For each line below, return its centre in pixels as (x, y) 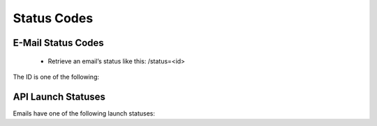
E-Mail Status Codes (58, 43)
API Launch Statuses (59, 96)
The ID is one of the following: (56, 77)
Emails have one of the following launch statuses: (84, 113)
